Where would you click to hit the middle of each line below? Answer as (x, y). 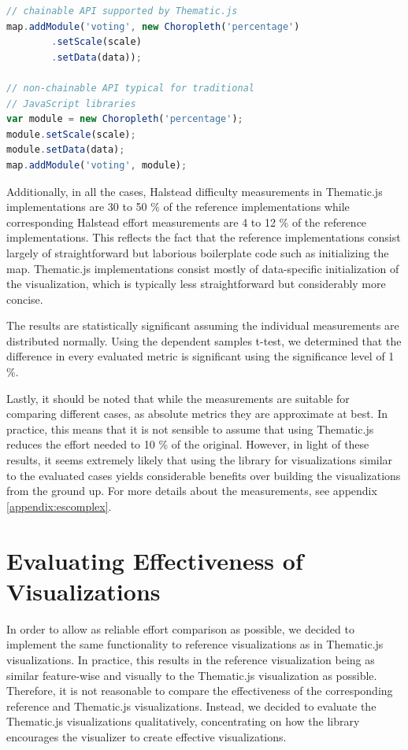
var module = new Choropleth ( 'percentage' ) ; (125, 119)
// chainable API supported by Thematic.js (122, 11)
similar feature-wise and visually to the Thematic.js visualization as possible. (192, 675)
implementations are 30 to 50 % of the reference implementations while (178, 207)
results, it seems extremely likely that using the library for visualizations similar (200, 460)
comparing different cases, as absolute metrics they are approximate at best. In (197, 414)
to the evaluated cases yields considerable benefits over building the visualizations (204, 475)
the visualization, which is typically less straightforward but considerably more (196, 284)
